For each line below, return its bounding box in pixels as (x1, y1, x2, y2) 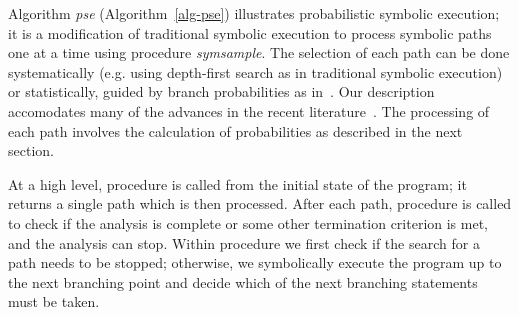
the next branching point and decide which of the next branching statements (8, 271, 478, 292)
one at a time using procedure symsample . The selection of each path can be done (8, 42, 510, 63)
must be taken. (8, 291, 100, 312)
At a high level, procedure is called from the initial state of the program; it (8, 173, 467, 194)
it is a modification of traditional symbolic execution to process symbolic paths (8, 22, 492, 43)
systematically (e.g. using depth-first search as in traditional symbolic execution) (8, 61, 503, 82)
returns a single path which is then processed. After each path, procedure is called (8, 193, 512, 214)
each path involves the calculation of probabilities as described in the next (8, 120, 463, 141)
